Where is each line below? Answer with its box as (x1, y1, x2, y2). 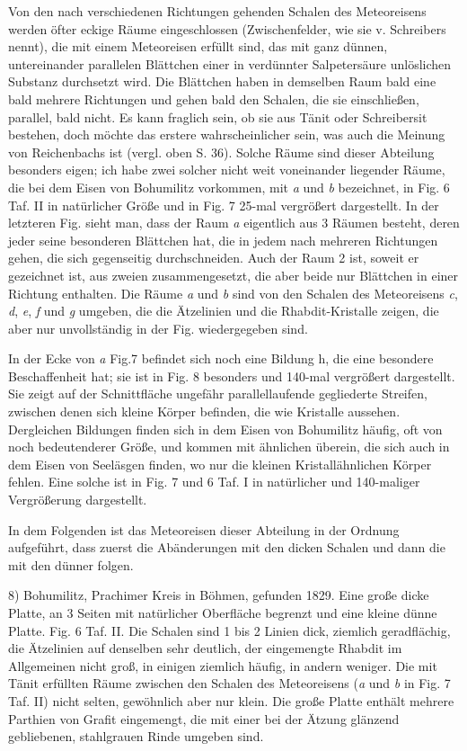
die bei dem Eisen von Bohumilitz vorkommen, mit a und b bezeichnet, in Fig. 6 (8, 177, 450, 196)
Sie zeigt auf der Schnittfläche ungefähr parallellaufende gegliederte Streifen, (8, 384, 427, 403)
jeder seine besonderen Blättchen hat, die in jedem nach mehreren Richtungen (8, 230, 438, 249)
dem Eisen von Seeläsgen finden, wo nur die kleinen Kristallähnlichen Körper (8, 454, 432, 473)
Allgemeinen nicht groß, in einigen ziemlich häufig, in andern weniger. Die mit (8, 656, 437, 675)
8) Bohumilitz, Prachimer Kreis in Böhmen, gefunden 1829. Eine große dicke (8, 586, 429, 604)
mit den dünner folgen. (8, 555, 134, 574)
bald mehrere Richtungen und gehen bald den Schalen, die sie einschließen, (8, 89, 419, 108)
